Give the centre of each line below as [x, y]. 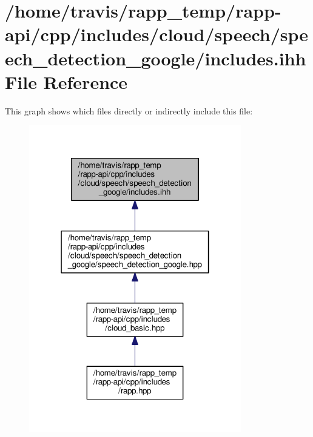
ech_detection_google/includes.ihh [156, 58]
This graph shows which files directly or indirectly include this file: [129, 110]
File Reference [66, 81]
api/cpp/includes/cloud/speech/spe [157, 34]
